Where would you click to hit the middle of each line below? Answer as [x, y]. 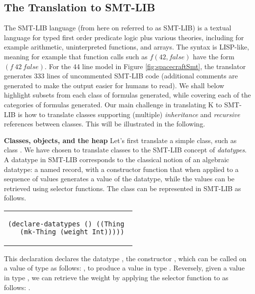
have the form [214, 56]
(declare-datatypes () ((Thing [66, 224]
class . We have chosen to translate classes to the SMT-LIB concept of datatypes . [125, 150]
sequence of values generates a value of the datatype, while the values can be [119, 179]
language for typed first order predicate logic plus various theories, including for [124, 37]
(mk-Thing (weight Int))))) [72, 232]
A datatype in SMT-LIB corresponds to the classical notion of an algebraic [117, 159]
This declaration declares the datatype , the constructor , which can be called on [125, 258]
